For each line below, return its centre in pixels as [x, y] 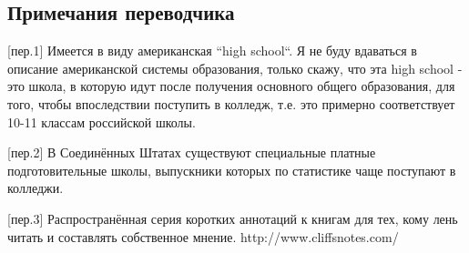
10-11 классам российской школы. [102, 121]
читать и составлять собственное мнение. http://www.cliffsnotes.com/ [203, 236]
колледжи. [36, 188]
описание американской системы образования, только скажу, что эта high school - [235, 68]
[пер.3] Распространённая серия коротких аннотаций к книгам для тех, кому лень [233, 218]
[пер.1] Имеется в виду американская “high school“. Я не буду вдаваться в [212, 51]
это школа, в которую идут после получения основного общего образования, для [231, 86]
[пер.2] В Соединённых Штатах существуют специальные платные [192, 152]
